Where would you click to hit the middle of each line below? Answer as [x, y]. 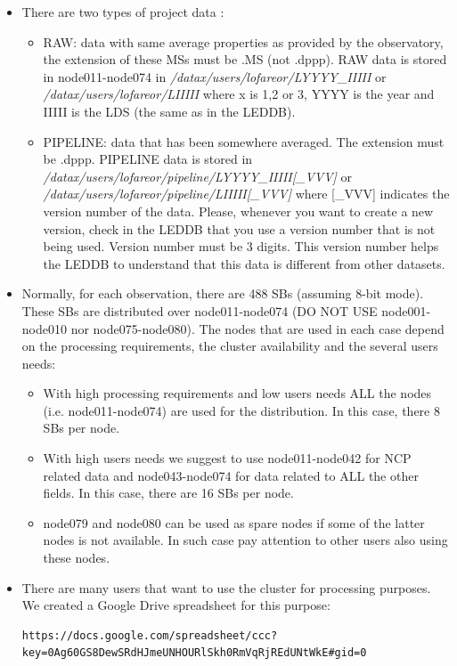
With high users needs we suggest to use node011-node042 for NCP [227, 458]
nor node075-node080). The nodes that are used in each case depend [257, 328]
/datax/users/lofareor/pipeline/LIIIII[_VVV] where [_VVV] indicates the [246, 194]
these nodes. [77, 558]
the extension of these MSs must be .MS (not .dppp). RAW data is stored [245, 59]
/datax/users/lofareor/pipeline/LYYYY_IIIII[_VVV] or [198, 176]
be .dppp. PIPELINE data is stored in [148, 159]
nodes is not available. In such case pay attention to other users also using [245, 540]
